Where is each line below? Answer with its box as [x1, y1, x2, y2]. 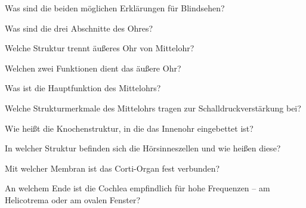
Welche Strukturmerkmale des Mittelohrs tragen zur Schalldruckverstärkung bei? [5, 101, 301, 114]
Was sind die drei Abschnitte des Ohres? [5, 21, 153, 34]
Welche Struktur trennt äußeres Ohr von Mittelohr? [5, 42, 194, 54]
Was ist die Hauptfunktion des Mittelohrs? [5, 82, 161, 94]
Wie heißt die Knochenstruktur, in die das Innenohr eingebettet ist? [5, 122, 254, 134]
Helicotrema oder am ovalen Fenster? [5, 193, 141, 206]
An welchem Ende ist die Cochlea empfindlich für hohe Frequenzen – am [5, 182, 270, 194]
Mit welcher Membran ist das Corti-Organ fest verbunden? [5, 162, 220, 174]
